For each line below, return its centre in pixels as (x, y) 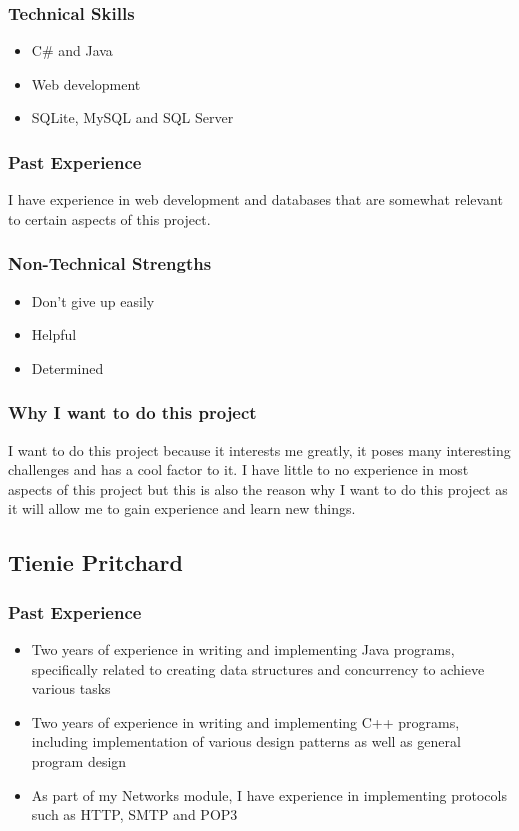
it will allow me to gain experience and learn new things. (182, 508)
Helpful (54, 334)
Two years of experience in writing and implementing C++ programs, (245, 721)
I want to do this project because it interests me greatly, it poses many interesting (259, 449)
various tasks (71, 688)
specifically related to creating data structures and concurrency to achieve (258, 668)
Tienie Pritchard (95, 562)
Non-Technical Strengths (110, 263)
